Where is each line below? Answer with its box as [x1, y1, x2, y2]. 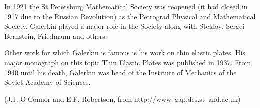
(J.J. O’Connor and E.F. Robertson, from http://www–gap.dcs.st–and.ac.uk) [4, 93, 241, 104]
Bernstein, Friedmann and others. [4, 30, 107, 41]
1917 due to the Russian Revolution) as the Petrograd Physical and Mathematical [4, 11, 256, 21]
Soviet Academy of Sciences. [4, 77, 91, 87]
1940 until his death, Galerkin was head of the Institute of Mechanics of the [4, 67, 237, 77]
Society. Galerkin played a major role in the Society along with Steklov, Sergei [4, 21, 245, 31]
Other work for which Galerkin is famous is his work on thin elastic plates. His [4, 47, 245, 58]
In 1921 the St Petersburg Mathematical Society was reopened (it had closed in [4, 1, 248, 11]
